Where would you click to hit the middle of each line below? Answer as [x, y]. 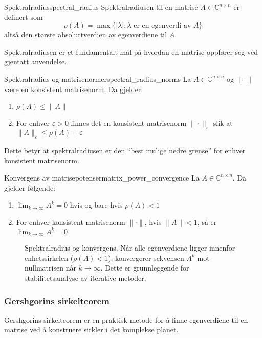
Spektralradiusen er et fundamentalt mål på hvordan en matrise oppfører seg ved [131, 51]
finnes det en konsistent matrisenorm [129, 123]
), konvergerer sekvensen [146, 257]
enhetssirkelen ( [49, 257]
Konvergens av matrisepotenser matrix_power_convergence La [102, 177]
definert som [24, 17]
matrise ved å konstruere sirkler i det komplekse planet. [91, 330]
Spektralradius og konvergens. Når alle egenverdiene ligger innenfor [130, 248]
